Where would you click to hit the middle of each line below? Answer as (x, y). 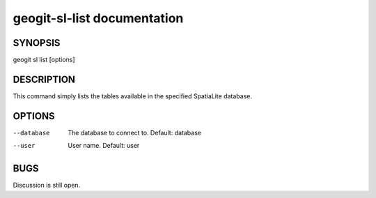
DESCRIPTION (44, 79)
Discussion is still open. (47, 185)
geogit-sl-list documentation (98, 18)
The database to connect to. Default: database (135, 132)
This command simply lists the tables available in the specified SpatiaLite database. (133, 96)
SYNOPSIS (37, 43)
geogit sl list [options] (44, 60)
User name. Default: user (104, 146)
